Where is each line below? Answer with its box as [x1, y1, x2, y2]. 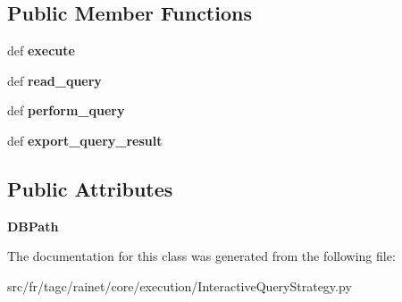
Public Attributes [7, 174, 173, 202]
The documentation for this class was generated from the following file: [7, 247, 396, 265]
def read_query [7, 71, 102, 89]
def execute [7, 41, 75, 60]
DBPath [7, 216, 59, 235]
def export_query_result [7, 130, 163, 149]
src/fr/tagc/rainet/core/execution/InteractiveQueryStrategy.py [7, 276, 352, 295]
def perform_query [7, 101, 125, 120]
